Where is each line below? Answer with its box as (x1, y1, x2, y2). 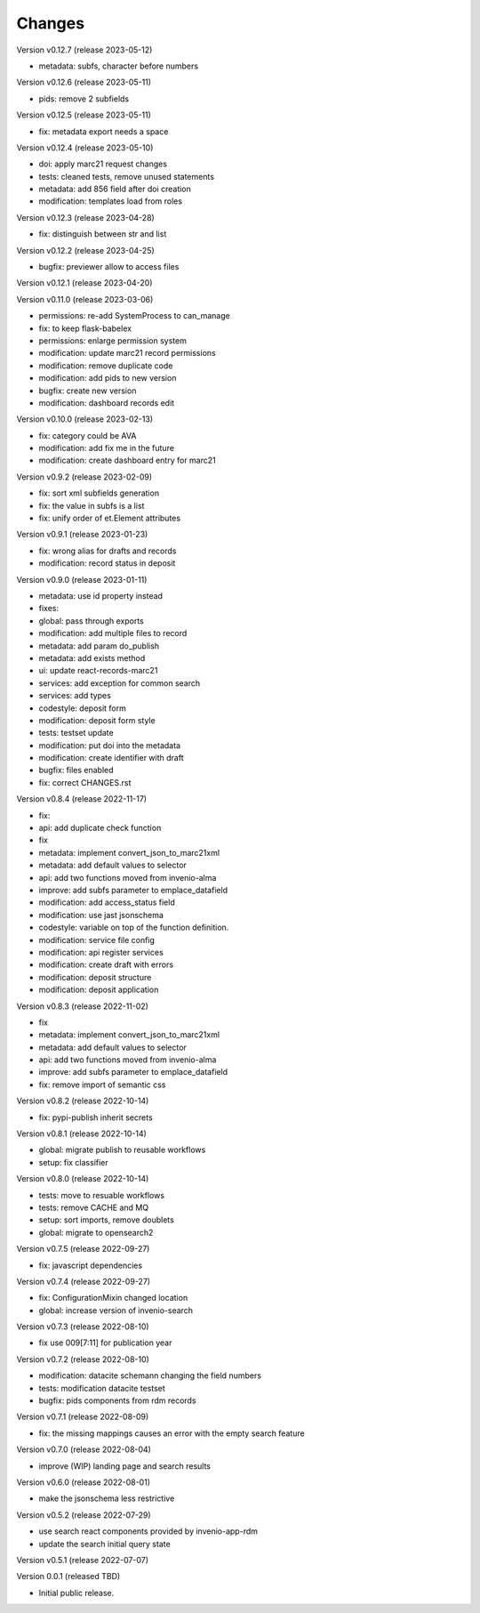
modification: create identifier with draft (38, 753, 184, 763)
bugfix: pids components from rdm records (38, 1395, 196, 1406)
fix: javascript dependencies (38, 1260, 142, 1270)
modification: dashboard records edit (38, 397, 175, 408)
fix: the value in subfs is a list (38, 500, 145, 511)
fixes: (38, 603, 60, 614)
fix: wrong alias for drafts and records (38, 545, 177, 556)
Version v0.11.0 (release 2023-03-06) (16, 294, 154, 304)
